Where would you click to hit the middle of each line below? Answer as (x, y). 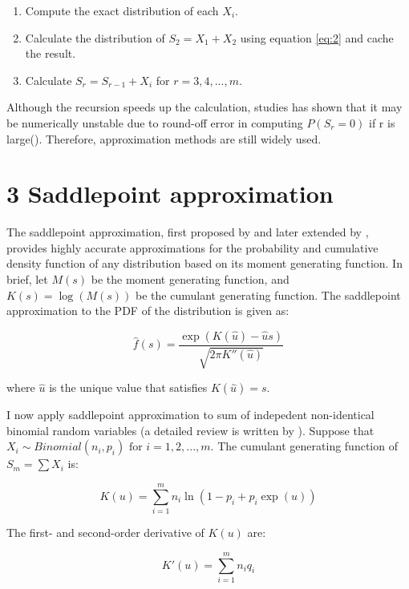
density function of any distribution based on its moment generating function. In (204, 263)
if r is (382, 122)
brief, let (27, 279)
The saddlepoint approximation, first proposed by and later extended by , (188, 232)
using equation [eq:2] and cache (317, 37)
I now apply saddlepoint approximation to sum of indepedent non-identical (190, 415)
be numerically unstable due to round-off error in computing (155, 122)
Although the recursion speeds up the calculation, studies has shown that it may (204, 107)
